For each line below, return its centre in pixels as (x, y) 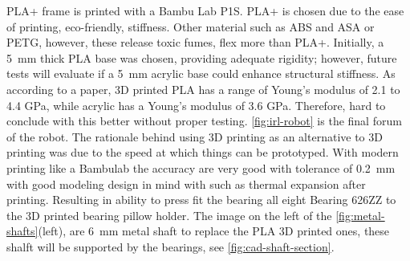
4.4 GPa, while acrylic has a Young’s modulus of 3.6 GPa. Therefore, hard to (196, 105)
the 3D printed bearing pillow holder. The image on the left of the (169, 215)
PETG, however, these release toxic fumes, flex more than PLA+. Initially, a (195, 42)
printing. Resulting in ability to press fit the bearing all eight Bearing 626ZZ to (201, 200)
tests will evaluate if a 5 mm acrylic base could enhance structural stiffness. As (201, 73)
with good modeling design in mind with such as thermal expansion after (186, 184)
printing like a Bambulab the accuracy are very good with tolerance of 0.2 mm (201, 167)
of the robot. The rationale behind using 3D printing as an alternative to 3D (195, 136)
